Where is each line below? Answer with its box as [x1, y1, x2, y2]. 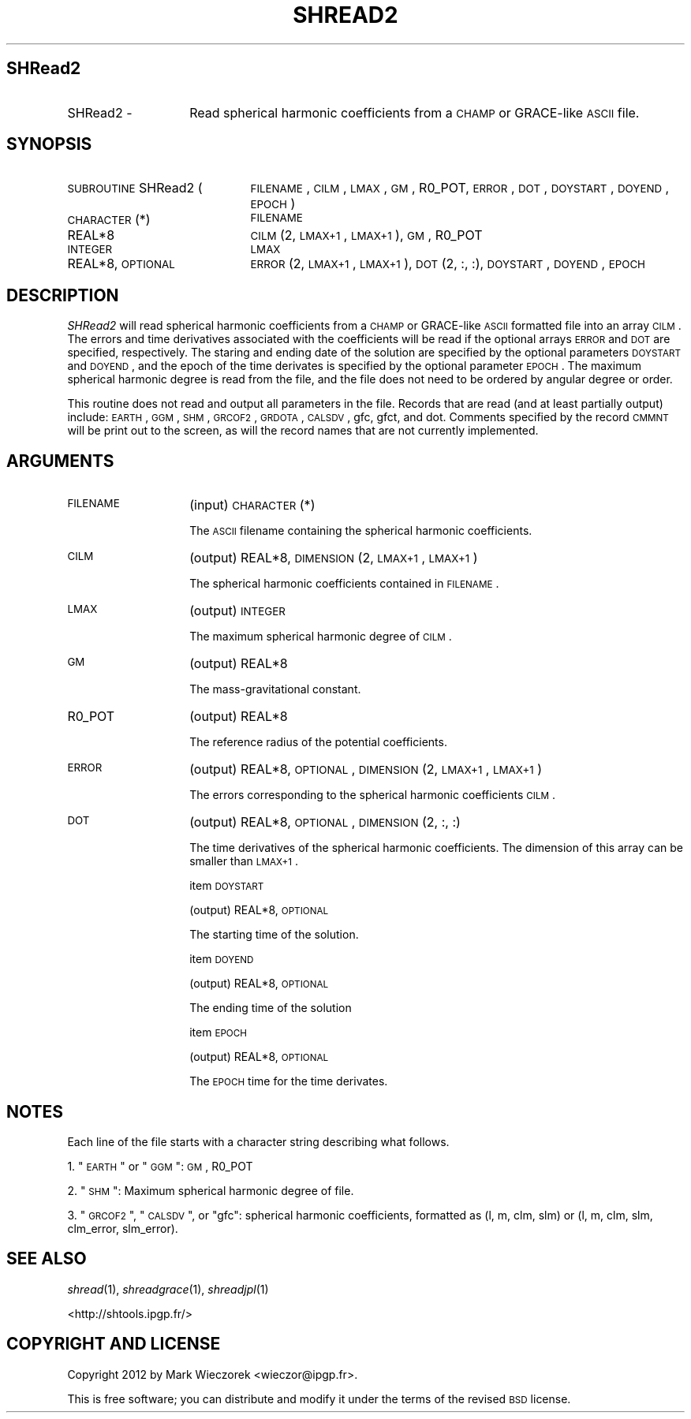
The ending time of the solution [189, 1001, 352, 1015]
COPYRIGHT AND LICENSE [6, 1334, 221, 1354]
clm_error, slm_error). [67, 1221, 178, 1235]
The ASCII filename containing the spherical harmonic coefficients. [189, 524, 532, 538]
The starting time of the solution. [189, 928, 359, 942]
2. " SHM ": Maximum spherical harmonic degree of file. [67, 1183, 354, 1197]
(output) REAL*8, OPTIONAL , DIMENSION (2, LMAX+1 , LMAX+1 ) [189, 761, 542, 778]
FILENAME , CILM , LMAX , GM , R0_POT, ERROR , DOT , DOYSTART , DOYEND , [250, 180, 670, 196]
